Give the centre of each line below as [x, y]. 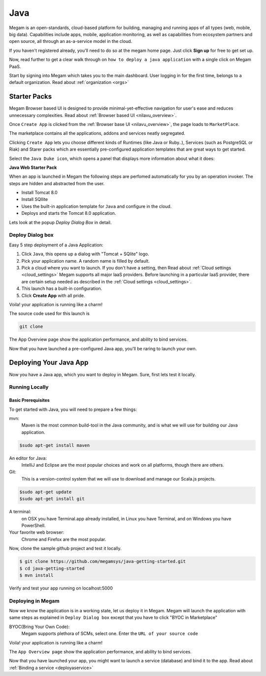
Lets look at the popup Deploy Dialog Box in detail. [60, 222]
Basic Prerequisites [30, 400]
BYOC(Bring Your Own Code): [39, 627]
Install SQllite [35, 199]
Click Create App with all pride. [53, 295]
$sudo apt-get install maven [55, 445]
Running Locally [29, 387]
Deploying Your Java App [49, 363]
